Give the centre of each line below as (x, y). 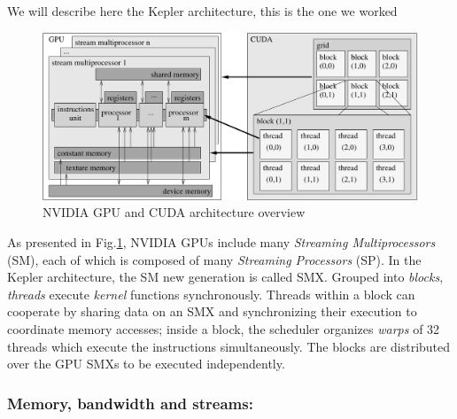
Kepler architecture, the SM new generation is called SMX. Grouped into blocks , (225, 277)
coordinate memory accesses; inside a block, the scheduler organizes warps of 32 (224, 328)
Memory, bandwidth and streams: (130, 403)
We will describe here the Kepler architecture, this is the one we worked (202, 11)
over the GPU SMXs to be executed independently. (146, 364)
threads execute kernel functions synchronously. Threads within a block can (211, 294)
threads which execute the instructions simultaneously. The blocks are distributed (229, 346)
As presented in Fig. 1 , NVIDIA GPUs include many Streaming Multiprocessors (221, 242)
